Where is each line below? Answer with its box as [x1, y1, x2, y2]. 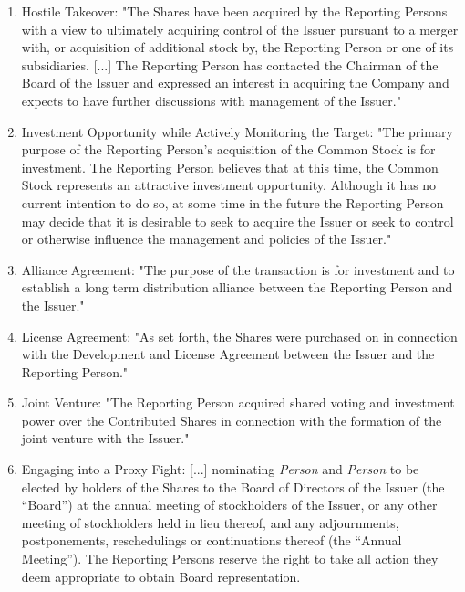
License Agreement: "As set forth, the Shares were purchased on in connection [21, 326, 458, 345]
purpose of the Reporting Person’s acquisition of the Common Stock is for [21, 140, 436, 159]
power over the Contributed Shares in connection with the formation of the [21, 410, 442, 429]
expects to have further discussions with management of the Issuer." [21, 90, 401, 110]
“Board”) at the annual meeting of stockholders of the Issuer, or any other [21, 495, 438, 514]
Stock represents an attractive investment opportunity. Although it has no [21, 175, 437, 195]
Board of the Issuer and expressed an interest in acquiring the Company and [21, 73, 449, 92]
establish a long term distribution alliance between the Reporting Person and [21, 278, 453, 297]
